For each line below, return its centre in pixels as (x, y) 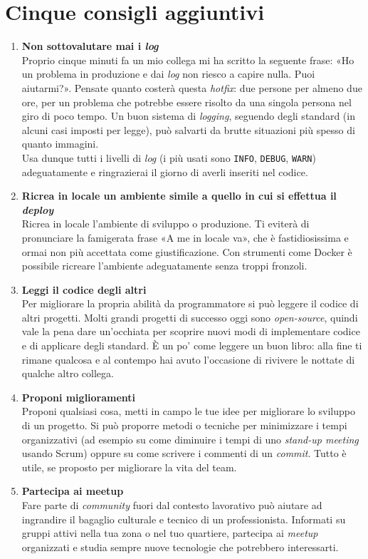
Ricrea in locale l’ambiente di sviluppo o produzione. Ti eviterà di (165, 224)
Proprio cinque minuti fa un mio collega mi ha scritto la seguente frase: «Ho (188, 60)
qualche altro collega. (68, 373)
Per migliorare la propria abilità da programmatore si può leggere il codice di (190, 303)
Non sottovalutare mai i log (90, 46)
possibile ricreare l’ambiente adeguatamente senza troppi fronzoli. (164, 266)
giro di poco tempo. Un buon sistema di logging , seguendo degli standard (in (188, 116)
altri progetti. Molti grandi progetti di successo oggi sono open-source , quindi (190, 317)
